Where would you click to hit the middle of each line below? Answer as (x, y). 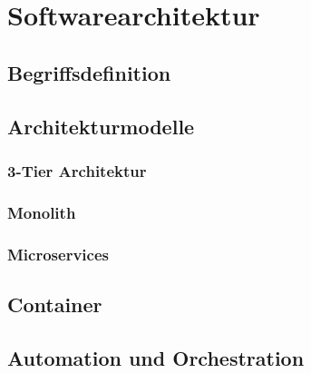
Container (55, 304)
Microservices (58, 254)
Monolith (42, 212)
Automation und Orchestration (156, 357)
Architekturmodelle (101, 126)
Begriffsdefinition (89, 72)
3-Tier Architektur (77, 170)
